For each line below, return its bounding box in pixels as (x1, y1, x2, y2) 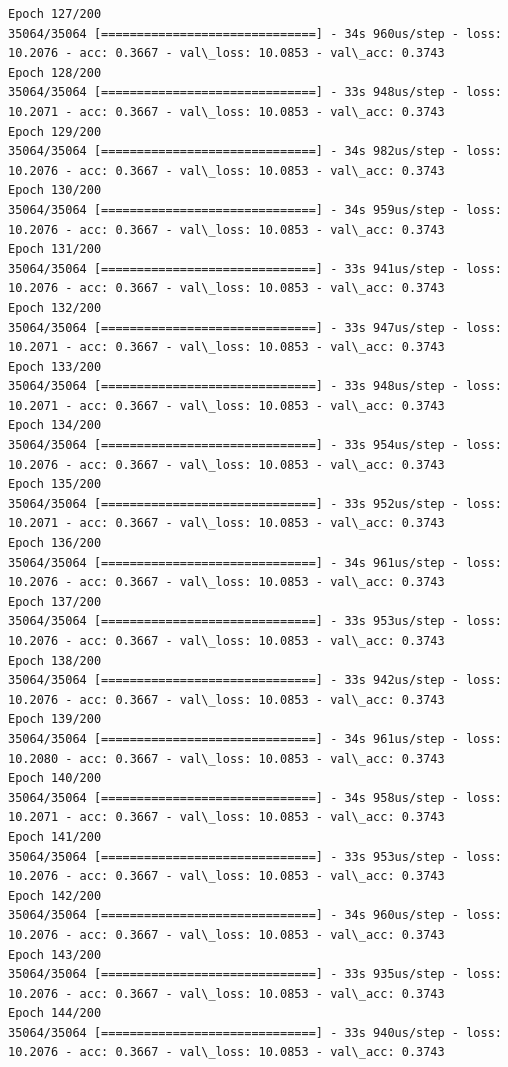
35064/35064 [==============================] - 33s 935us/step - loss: (8, 967, 502, 982)
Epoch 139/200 (8, 712, 102, 727)
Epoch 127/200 (8, 7, 102, 21)
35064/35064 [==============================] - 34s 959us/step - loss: (8, 202, 502, 217)
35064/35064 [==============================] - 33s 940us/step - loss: (8, 1025, 502, 1040)
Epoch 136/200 (8, 536, 102, 551)
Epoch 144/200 (8, 1006, 102, 1021)
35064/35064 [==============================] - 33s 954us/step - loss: (8, 438, 502, 453)
